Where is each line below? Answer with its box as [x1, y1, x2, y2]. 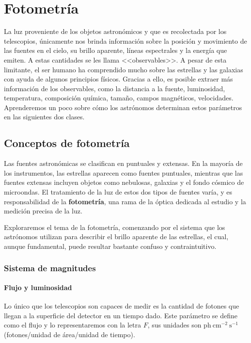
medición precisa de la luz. [4, 206, 82, 216]
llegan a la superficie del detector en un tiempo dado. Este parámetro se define [4, 310, 238, 320]
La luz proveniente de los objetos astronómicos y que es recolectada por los [4, 26, 227, 36]
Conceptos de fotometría [4, 135, 130, 150]
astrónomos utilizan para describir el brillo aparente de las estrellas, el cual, [4, 231, 229, 242]
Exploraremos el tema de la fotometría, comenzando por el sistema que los [4, 222, 225, 232]
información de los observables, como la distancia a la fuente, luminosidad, [4, 83, 225, 93]
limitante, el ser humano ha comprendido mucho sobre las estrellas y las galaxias [4, 64, 243, 74]
